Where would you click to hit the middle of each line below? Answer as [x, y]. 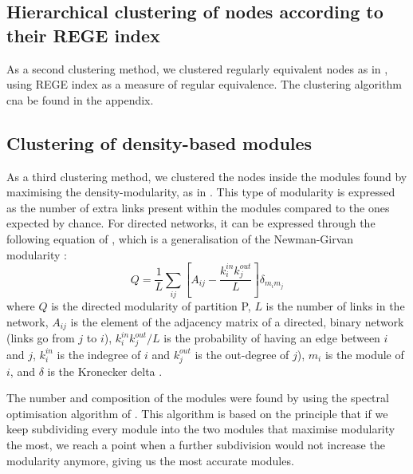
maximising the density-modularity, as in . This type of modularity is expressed [201, 192]
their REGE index [83, 35]
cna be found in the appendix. [80, 99]
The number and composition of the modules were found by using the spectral [198, 398]
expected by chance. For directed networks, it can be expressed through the [191, 223]
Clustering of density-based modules [159, 142]
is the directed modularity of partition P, [151, 306]
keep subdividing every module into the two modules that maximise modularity [201, 429]
